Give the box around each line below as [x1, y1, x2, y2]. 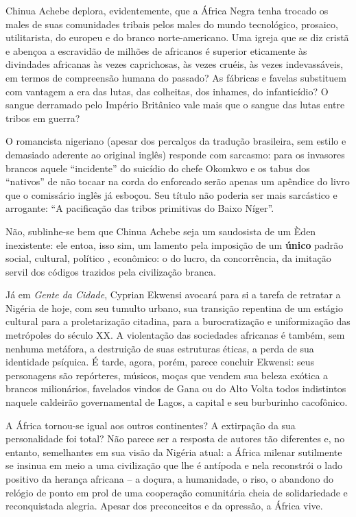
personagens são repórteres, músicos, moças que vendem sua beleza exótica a [5, 368, 329, 382]
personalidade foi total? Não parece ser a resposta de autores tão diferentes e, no [5, 431, 345, 446]
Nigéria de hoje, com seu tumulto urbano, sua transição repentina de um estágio [5, 300, 344, 315]
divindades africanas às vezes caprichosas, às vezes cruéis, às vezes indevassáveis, [5, 57, 344, 71]
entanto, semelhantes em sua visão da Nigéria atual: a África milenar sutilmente [5, 444, 342, 459]
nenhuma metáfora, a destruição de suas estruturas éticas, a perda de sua [5, 341, 314, 355]
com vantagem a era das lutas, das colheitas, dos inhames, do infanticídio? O [5, 84, 329, 98]
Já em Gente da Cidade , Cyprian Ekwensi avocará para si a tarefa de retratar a [5, 287, 341, 302]
